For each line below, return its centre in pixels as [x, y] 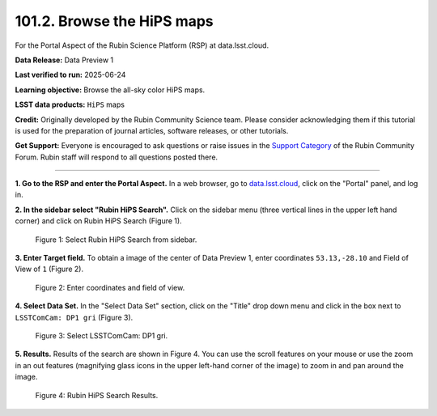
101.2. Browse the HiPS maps [114, 21]
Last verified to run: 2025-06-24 [70, 75]
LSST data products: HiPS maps [70, 104]
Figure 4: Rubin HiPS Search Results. [97, 395]
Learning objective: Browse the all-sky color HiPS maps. [110, 90]
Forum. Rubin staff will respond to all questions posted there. [117, 157]
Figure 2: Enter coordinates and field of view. [110, 287]
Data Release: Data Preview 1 [64, 60]
